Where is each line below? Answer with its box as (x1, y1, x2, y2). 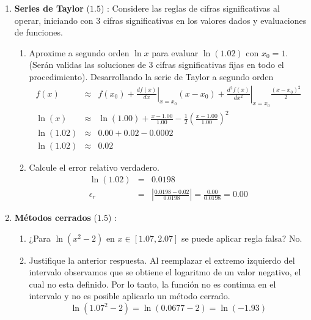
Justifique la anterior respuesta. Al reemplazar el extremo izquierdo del (29, 253, 295, 266)
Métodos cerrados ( (14, 211, 98, 224)
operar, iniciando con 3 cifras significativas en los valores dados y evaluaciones (14, 13, 307, 26)
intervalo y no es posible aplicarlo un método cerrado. (29, 289, 230, 302)
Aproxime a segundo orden (29, 46, 130, 59)
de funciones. (14, 26, 63, 39)
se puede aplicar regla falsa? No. (181, 231, 302, 244)
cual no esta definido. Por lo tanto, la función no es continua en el (29, 277, 276, 290)
